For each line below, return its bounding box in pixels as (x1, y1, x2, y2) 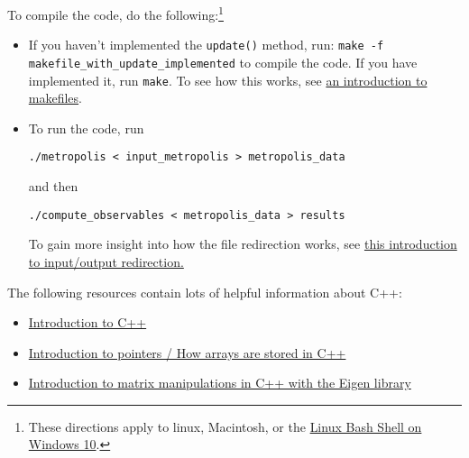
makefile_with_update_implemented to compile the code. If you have (28, 52, 418, 71)
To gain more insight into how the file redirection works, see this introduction (28, 234, 457, 253)
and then (28, 177, 78, 196)
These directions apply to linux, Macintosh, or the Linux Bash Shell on (28, 417, 422, 435)
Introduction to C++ (28, 313, 147, 332)
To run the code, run (28, 118, 144, 137)
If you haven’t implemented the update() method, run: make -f (28, 35, 384, 54)
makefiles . (28, 88, 82, 107)
